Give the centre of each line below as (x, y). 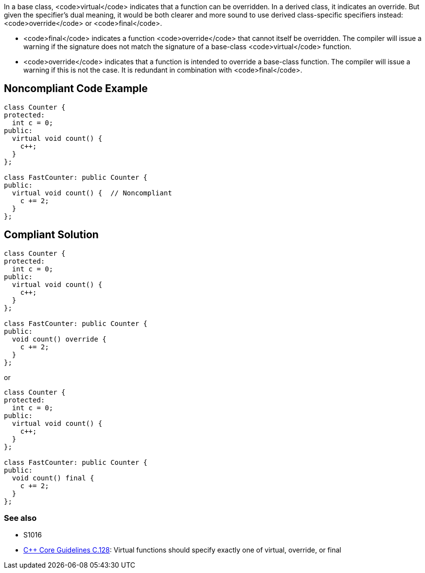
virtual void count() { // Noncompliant (92, 193)
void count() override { (59, 339)
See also (20, 518)
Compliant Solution (51, 235)
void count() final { (53, 478)
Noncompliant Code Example (76, 89)
